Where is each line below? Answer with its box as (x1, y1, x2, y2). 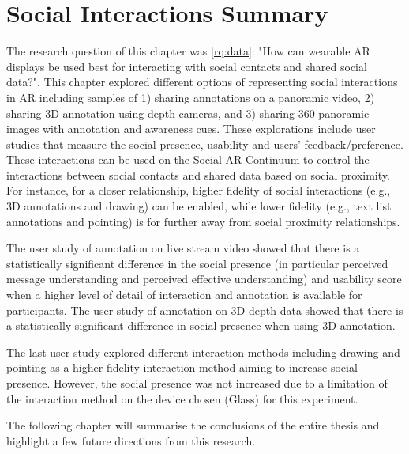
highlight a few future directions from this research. (6, 432, 256, 448)
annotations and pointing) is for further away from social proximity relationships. (6, 213, 400, 229)
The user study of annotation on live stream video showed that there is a (6, 240, 360, 256)
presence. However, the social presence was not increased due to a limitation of (6, 375, 388, 391)
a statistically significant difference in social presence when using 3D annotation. (6, 317, 396, 334)
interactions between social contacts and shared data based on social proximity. (6, 166, 390, 183)
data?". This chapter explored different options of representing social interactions (6, 74, 398, 90)
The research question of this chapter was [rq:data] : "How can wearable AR (6, 43, 370, 59)
